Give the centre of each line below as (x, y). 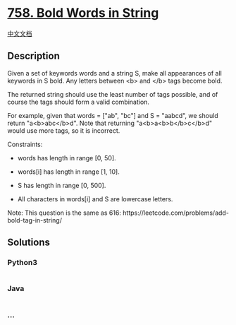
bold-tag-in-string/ (35, 220)
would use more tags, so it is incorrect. (64, 130)
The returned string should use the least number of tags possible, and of (113, 94)
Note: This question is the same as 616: (64, 213)
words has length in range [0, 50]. (67, 158)
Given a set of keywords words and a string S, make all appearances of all (114, 73)
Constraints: (25, 144)
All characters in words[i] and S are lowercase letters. (95, 199)
